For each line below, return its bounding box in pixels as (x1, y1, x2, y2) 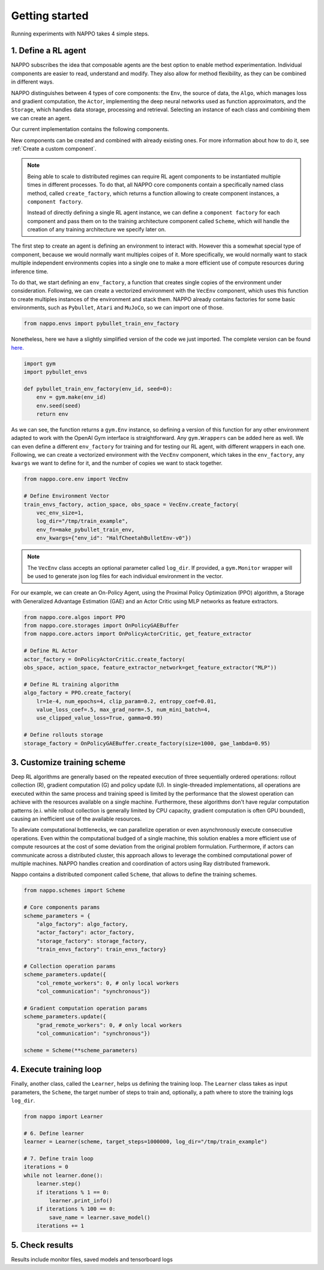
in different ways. (11, 78, 54, 85)
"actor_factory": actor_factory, (36, 929, 135, 936)
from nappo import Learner (23, 1113, 103, 1120)
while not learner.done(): (23, 1172, 103, 1179)
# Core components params (23, 904, 100, 911)
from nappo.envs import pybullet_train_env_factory (23, 320, 179, 327)
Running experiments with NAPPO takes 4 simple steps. (11, 30, 149, 37)
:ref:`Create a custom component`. (11, 145, 97, 152)
